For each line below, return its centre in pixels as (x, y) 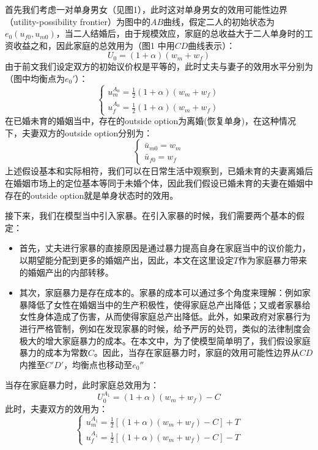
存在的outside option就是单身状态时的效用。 (92, 195)
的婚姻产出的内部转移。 (66, 272)
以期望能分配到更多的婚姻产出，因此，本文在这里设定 (126, 260)
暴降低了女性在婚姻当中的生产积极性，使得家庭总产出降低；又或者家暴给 (165, 304)
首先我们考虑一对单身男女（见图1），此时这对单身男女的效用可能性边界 (146, 9)
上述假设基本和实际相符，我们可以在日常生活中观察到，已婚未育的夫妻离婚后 (159, 171)
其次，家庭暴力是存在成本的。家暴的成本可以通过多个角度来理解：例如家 (165, 293)
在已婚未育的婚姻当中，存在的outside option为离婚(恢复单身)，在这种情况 (151, 121)
